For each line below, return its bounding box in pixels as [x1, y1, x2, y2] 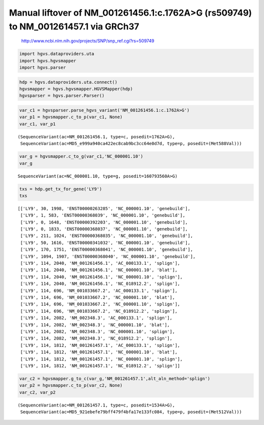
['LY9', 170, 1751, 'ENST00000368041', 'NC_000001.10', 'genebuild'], [20, 247, 193, 253]
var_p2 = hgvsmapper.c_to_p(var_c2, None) [19, 382, 123, 388]
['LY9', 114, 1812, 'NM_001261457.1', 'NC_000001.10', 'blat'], [20, 349, 178, 355]
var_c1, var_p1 [19, 121, 56, 127]
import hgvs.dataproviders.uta [19, 51, 95, 57]
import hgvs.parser [19, 65, 66, 70]
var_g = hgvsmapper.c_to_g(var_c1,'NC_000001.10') [19, 154, 144, 159]
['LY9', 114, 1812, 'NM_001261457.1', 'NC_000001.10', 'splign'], [20, 356, 183, 361]
